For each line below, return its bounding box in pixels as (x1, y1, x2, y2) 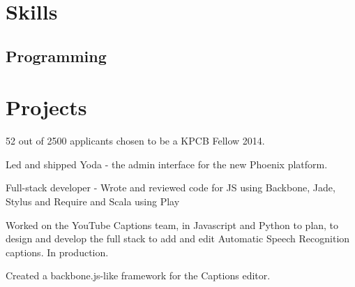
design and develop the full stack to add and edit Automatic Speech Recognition (6, 231, 350, 246)
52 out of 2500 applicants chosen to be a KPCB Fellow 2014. (6, 133, 265, 148)
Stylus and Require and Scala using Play (6, 194, 180, 209)
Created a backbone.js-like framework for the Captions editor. (6, 268, 271, 283)
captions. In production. (6, 244, 109, 259)
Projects (6, 93, 87, 122)
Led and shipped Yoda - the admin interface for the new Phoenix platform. (6, 156, 328, 171)
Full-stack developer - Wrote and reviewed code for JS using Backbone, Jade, (6, 180, 335, 195)
